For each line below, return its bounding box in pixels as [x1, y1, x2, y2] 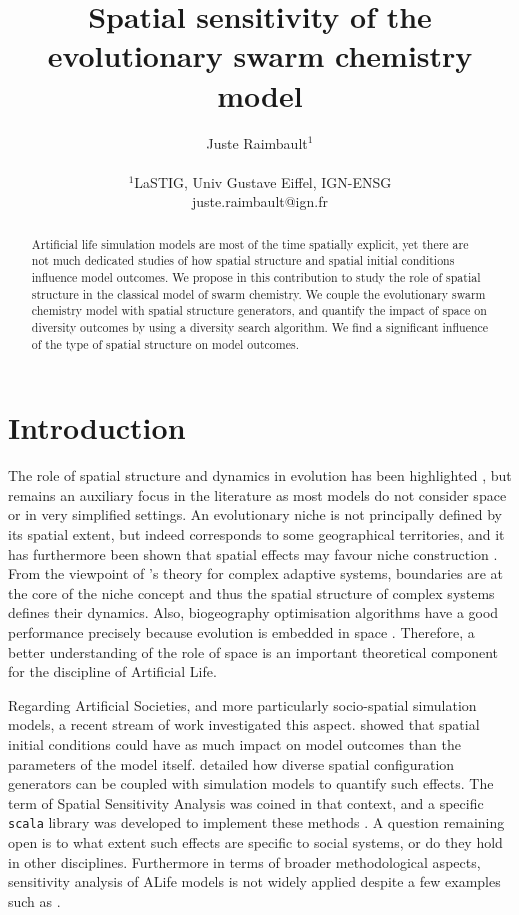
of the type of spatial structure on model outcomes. [31, 335, 299, 352]
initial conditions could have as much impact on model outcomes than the [8, 733, 461, 754]
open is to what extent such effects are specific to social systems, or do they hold [8, 831, 503, 852]
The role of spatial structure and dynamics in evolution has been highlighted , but [8, 465, 512, 486]
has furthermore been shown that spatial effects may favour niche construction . [8, 543, 498, 564]
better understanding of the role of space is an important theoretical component [8, 641, 499, 662]
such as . [8, 890, 61, 911]
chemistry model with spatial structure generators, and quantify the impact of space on [31, 302, 487, 319]
